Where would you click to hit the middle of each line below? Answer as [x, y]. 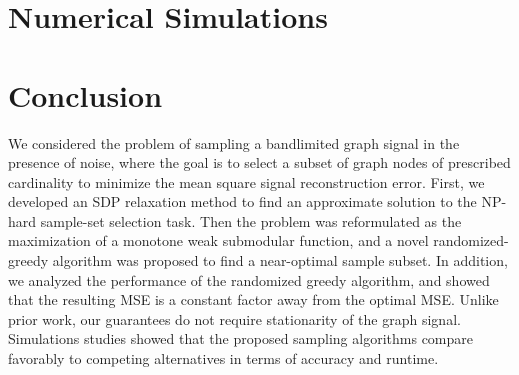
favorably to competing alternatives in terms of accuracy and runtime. [223, 358]
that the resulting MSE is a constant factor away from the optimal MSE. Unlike [253, 299]
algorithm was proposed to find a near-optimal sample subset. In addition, [280, 260]
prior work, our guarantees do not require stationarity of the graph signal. [234, 318]
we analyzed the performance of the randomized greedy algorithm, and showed [249, 279]
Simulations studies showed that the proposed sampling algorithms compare [240, 338]
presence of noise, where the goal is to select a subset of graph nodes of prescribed [259, 162]
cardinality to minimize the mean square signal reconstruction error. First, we [246, 181]
